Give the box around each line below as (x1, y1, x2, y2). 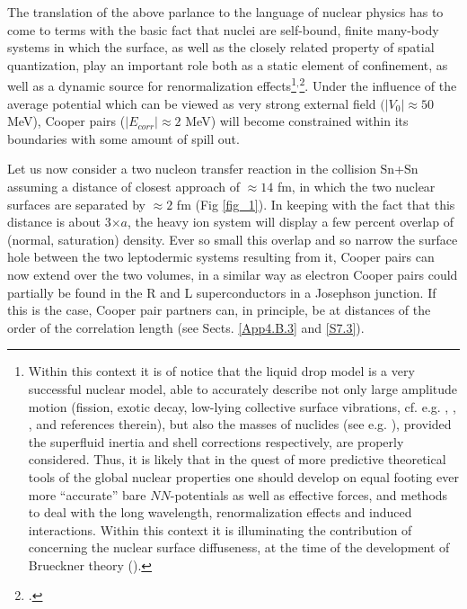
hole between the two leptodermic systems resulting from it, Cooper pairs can (7, 247, 435, 266)
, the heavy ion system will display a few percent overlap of (127, 212, 454, 231)
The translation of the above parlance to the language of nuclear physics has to (7, 3, 444, 21)
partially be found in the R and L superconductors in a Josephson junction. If (7, 282, 436, 301)
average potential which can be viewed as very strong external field (7, 94, 376, 112)
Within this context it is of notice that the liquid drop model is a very (28, 362, 415, 381)
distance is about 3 (7, 212, 111, 231)
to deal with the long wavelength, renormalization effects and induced (28, 503, 412, 522)
